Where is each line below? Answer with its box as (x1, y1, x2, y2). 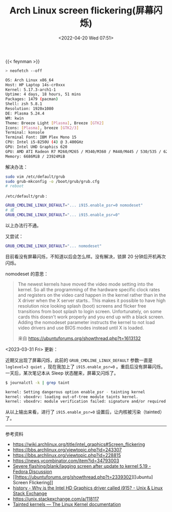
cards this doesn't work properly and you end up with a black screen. (17, 314, 165, 320)
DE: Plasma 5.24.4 (5, 111, 45, 116)
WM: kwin (5, 116, 24, 121)
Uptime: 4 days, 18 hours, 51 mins (5, 92, 81, 97)
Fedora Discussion (12, 468, 52, 475)
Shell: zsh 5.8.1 (5, 101, 42, 107)
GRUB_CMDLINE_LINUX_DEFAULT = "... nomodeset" (5, 243, 102, 249)
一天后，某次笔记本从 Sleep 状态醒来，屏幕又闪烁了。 (5, 370, 119, 376)
